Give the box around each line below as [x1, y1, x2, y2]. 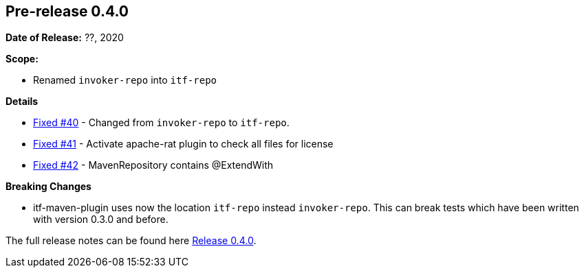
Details [6, 95, 39, 108]
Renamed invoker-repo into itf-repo [33, 74, 217, 86]
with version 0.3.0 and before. [33, 213, 169, 226]
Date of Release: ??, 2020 [6, 32, 124, 44]
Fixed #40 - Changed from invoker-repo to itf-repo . [33, 117, 290, 129]
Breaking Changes [6, 180, 91, 193]
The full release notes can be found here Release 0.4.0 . [6, 235, 257, 247]
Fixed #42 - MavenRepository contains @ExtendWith [33, 159, 274, 171]
